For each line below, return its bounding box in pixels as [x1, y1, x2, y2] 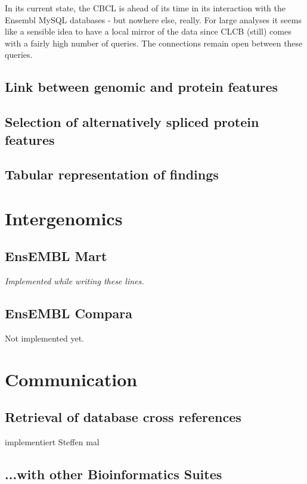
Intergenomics [5, 206, 123, 230]
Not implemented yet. [5, 332, 84, 345]
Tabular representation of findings [5, 165, 219, 184]
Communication [5, 367, 138, 391]
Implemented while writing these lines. [5, 275, 144, 287]
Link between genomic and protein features [5, 77, 278, 96]
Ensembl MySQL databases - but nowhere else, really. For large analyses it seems [5, 13, 302, 26]
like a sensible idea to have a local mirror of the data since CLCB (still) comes [5, 25, 292, 38]
